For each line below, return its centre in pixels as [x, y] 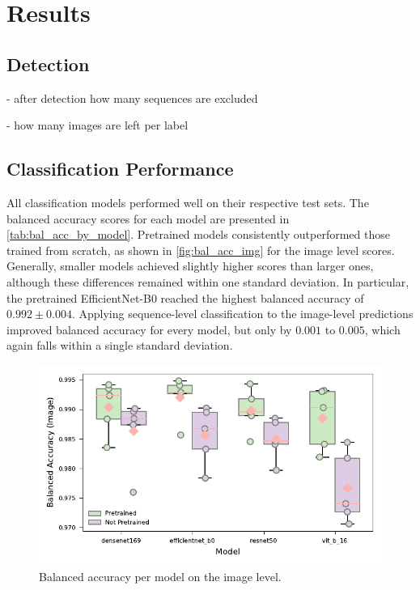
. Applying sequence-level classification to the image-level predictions [242, 314]
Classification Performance [120, 169]
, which [382, 329]
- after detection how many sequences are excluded [132, 98]
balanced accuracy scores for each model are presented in [148, 218]
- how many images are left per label [98, 125]
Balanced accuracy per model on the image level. [160, 577]
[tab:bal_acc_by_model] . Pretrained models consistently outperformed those [198, 234]
